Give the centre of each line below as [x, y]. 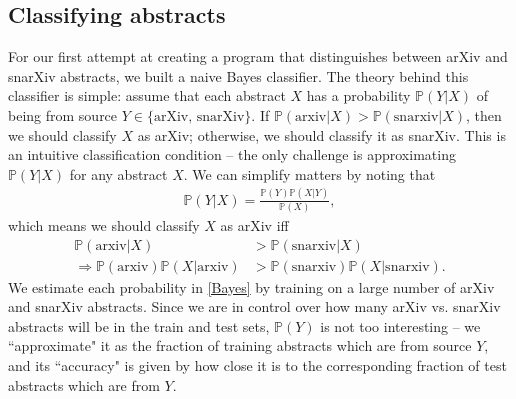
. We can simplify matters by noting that [309, 173]
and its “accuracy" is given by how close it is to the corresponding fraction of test [257, 365]
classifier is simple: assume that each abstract [147, 95]
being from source [63, 114]
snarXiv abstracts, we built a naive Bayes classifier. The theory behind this [238, 75]
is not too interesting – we [400, 325]
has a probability [358, 95]
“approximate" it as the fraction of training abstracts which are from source [240, 345]
